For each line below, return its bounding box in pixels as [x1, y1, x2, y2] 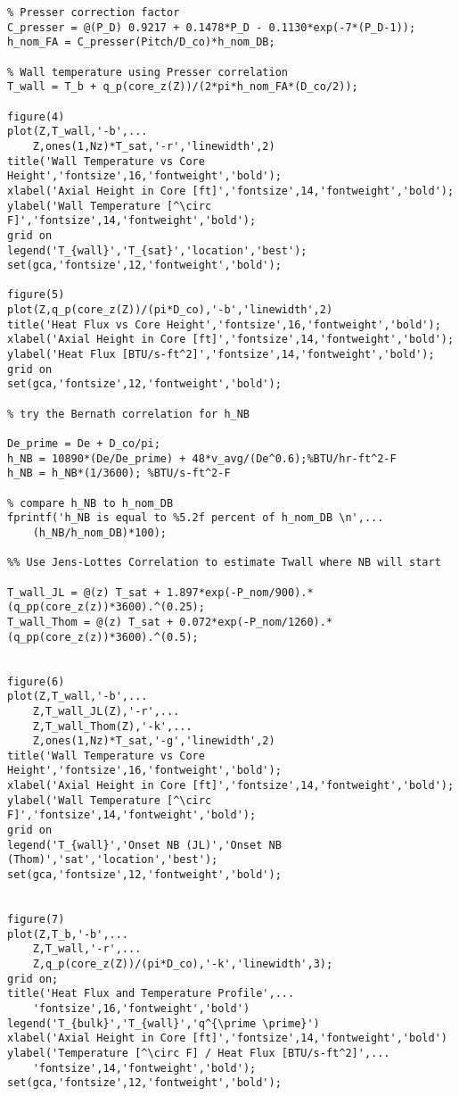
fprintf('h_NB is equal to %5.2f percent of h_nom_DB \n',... [7, 511, 384, 525]
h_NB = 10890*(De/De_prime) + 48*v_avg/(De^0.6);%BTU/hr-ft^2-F [7, 452, 397, 465]
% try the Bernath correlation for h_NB [7, 407, 250, 420]
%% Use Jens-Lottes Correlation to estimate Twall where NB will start [7, 556, 441, 569]
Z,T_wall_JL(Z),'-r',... [32, 704, 180, 718]
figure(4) [7, 110, 65, 123]
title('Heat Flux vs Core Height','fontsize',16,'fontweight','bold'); [7, 318, 441, 331]
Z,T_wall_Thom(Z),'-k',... [32, 719, 193, 733]
